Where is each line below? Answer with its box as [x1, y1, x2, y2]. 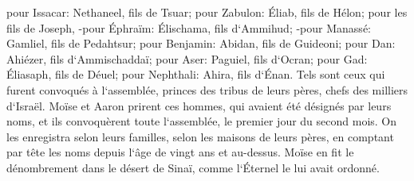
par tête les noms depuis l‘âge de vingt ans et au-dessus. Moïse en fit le [6, 144, 354, 160]
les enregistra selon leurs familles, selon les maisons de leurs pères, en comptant [6, 128, 394, 144]
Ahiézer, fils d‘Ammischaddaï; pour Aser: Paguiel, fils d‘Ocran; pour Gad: [6, 50, 368, 67]
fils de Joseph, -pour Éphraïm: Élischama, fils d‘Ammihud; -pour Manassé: [6, 19, 371, 36]
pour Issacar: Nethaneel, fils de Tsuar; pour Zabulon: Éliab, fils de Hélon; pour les [6, 4, 408, 20]
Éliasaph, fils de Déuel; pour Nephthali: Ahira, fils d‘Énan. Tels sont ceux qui [6, 66, 385, 83]
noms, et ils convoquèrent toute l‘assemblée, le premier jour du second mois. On [6, 113, 397, 129]
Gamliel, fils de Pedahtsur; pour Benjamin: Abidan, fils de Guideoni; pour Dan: [6, 35, 396, 52]
